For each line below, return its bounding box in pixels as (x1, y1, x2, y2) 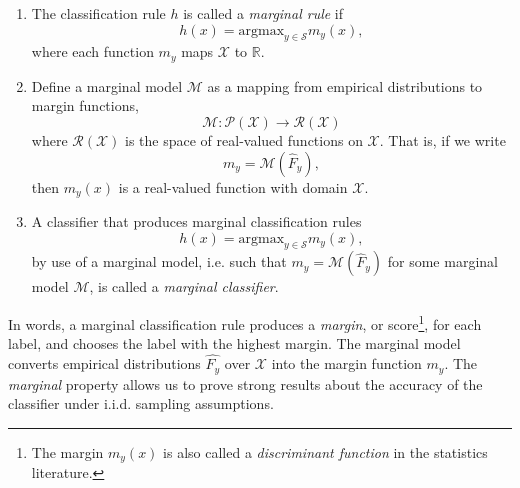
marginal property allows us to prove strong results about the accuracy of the (8, 373, 483, 394)
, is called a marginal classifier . (89, 276, 279, 297)
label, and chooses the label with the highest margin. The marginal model (8, 333, 461, 354)
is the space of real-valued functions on (125, 130, 363, 151)
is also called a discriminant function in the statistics (163, 441, 488, 462)
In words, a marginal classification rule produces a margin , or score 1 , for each (8, 311, 482, 334)
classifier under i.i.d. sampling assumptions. (8, 393, 274, 414)
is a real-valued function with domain (118, 176, 348, 197)
